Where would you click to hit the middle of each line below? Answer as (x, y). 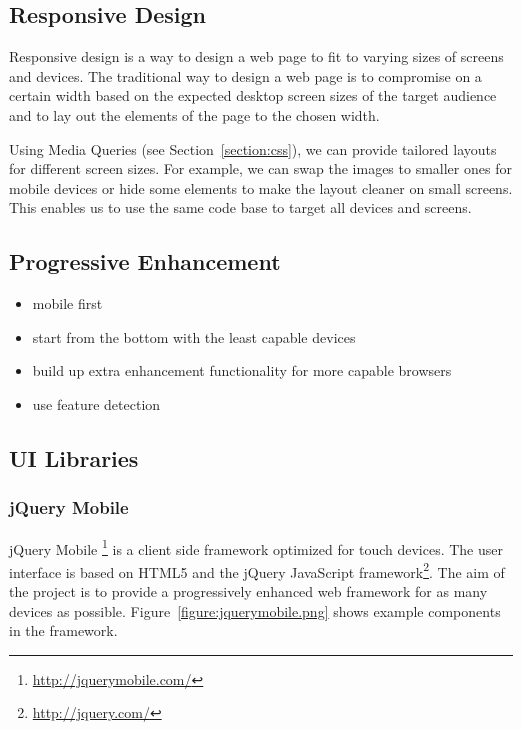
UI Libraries (74, 457)
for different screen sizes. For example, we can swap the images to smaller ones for (260, 168)
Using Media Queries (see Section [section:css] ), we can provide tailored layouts (253, 148)
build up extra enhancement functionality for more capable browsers (242, 370)
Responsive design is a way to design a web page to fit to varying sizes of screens (256, 56)
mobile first (67, 303)
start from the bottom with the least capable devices (194, 336)
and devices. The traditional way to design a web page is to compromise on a (245, 75)
